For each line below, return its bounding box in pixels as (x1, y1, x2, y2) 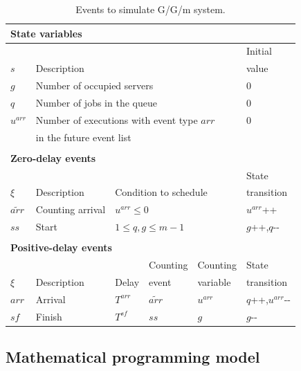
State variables (10, 26, 82, 40)
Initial (246, 44, 272, 58)
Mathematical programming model (6, 346, 260, 368)
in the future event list (35, 129, 131, 144)
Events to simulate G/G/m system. (75, 2, 226, 16)
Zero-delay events (10, 150, 96, 165)
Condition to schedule (115, 185, 208, 199)
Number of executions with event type (35, 112, 198, 127)
